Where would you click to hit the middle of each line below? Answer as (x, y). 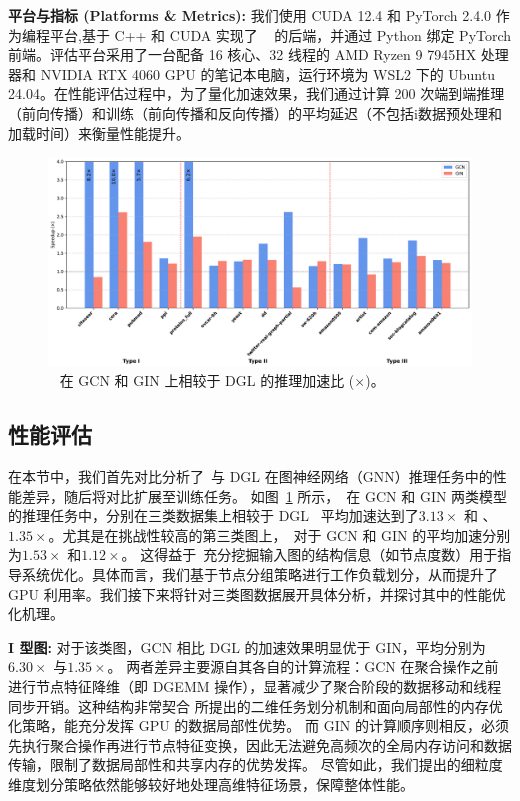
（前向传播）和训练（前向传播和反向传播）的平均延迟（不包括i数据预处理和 (255, 112)
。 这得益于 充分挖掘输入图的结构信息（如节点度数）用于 (309, 554)
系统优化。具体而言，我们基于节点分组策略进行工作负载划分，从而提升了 (259, 574)
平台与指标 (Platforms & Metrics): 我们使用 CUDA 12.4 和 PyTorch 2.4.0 (250, 15)
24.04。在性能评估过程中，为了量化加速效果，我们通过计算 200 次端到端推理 (256, 93)
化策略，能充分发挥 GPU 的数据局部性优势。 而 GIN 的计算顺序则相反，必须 (258, 725)
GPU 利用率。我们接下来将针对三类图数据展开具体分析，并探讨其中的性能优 (257, 593)
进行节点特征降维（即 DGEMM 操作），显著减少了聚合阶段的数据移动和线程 (255, 686)
